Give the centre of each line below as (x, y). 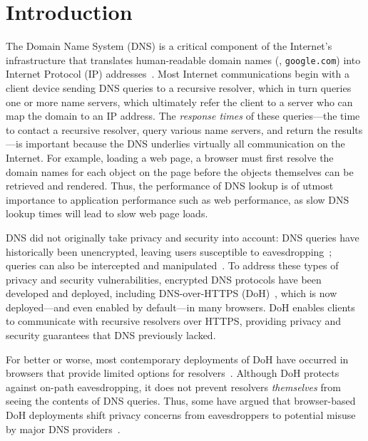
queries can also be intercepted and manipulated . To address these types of (172, 265)
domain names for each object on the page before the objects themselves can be (180, 171)
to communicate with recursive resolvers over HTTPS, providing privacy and (174, 321)
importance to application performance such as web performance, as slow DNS (178, 199)
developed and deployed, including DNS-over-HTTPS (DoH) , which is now (172, 293)
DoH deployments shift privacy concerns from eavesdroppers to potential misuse (181, 415)
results (348, 129)
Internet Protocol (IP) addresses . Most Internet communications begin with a (178, 74)
